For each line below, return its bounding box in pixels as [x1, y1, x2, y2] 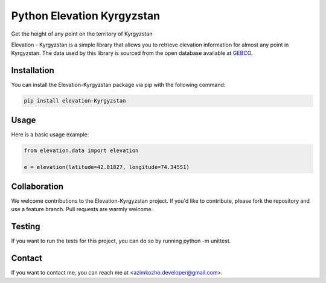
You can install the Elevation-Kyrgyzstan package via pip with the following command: [11, 81, 226, 89]
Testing [11, 221, 40, 232]
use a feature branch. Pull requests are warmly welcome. [11, 206, 153, 213]
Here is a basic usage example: [11, 130, 89, 138]
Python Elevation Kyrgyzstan [11, 9, 161, 22]
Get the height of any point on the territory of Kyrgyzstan [11, 30, 153, 37]
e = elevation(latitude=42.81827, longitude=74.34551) [24, 164, 190, 171]
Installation [11, 65, 54, 75]
